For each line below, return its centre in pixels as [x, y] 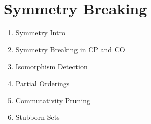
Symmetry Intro [40, 33]
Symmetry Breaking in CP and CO [70, 49]
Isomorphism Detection [51, 66]
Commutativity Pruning [53, 100]
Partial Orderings [43, 83]
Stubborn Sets [37, 117]
